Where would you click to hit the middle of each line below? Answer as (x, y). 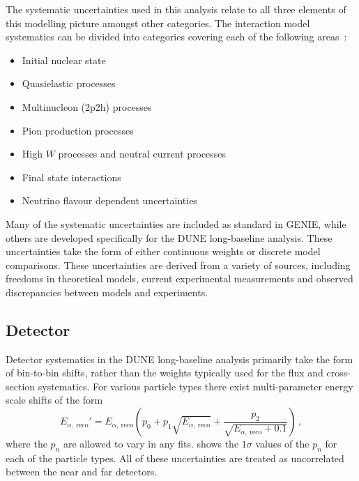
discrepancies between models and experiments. (107, 292)
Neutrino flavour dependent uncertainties (109, 200)
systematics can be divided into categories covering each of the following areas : (176, 37)
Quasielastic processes (69, 83)
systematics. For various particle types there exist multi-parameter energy (196, 386)
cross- (338, 373)
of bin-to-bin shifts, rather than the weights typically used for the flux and (165, 373)
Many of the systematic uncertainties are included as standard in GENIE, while (176, 223)
